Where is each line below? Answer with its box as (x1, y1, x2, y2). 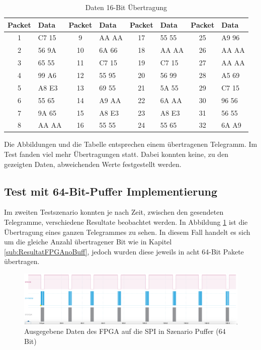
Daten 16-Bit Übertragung (85, 2, 167, 12)
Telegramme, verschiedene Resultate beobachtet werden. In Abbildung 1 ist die (4, 217, 248, 227)
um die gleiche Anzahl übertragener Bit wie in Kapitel (4, 236, 172, 247)
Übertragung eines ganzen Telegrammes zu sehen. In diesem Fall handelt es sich (4, 226, 250, 237)
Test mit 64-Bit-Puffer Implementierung (4, 183, 218, 199)
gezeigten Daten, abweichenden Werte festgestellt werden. (4, 158, 182, 169)
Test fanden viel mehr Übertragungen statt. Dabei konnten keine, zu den (4, 149, 229, 159)
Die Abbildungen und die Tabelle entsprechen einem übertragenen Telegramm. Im (4, 139, 257, 149)
